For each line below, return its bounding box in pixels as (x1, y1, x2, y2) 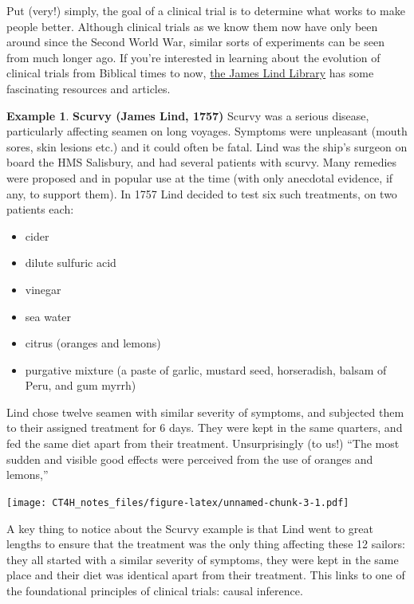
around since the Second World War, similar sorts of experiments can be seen (6, 33, 384, 50)
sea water (25, 308, 72, 324)
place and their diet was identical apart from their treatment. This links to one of (6, 567, 405, 583)
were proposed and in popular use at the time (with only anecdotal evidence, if (6, 169, 393, 186)
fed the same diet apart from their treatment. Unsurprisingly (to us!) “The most (6, 435, 400, 452)
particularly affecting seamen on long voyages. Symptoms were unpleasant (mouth (6, 123, 408, 139)
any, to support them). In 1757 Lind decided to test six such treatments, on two (6, 185, 397, 202)
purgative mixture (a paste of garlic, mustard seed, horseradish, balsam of (25, 361, 387, 378)
